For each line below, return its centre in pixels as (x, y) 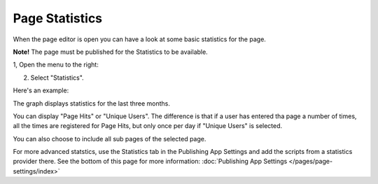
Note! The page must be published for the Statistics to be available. (110, 52)
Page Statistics (58, 18)
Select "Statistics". (57, 78)
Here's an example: (41, 90)
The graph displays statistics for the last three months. (92, 103)
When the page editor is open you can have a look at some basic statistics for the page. (139, 39)
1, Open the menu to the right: (56, 65)
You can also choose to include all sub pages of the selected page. (110, 139)
